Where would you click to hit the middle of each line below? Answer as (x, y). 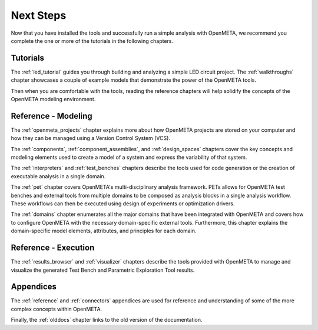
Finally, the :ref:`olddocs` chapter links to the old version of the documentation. (107, 320)
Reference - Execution (53, 248)
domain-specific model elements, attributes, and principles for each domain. (104, 231)
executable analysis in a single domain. (58, 176)
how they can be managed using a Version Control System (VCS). (91, 138)
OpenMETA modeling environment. (53, 99)
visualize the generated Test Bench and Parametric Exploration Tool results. (103, 270)
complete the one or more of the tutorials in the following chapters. (92, 41)
